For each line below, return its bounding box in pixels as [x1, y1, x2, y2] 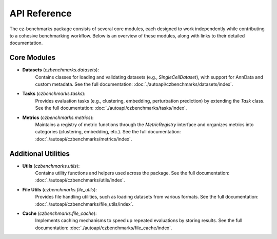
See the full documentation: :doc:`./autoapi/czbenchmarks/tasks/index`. [35, 105, 187, 111]
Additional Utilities [9, 149, 70, 158]
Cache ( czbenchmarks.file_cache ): [22, 210, 97, 216]
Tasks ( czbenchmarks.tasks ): [22, 90, 86, 97]
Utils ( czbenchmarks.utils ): [22, 163, 80, 169]
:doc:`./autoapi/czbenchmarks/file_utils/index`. [35, 201, 134, 207]
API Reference [9, 8, 72, 19]
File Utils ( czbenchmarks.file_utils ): [22, 186, 97, 192]
